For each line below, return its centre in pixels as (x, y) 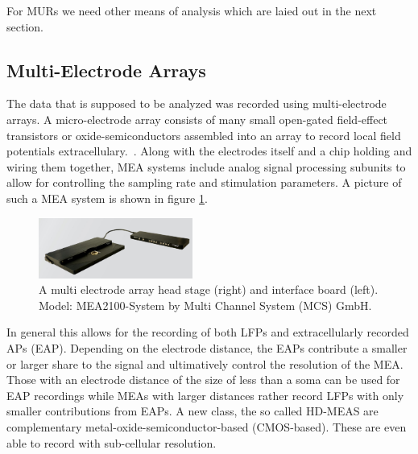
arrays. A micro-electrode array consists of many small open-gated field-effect (197, 119)
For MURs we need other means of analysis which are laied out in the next (192, 10)
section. (25, 26)
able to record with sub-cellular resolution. (112, 442)
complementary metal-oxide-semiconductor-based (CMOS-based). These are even (207, 426)
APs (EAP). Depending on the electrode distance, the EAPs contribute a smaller (207, 348)
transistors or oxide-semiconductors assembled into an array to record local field (204, 135)
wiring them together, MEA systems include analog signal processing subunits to (206, 166)
